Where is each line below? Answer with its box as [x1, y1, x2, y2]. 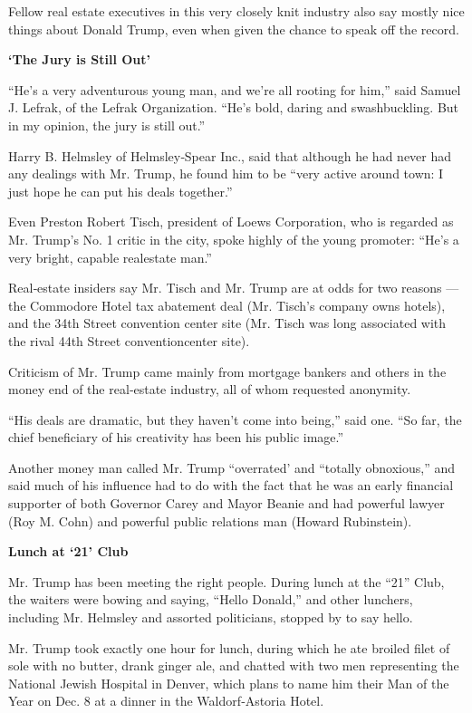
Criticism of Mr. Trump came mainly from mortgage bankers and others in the [8, 361, 447, 381]
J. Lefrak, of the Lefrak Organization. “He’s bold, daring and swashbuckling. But [8, 98, 459, 117]
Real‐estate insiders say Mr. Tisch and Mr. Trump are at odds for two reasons [8, 278, 442, 297]
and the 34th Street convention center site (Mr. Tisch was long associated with [8, 313, 447, 332]
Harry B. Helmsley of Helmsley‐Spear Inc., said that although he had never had [8, 146, 452, 165]
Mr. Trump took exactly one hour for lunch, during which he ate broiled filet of [8, 638, 450, 657]
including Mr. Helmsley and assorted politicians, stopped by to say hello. [8, 608, 413, 627]
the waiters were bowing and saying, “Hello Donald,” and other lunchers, [8, 590, 413, 609]
